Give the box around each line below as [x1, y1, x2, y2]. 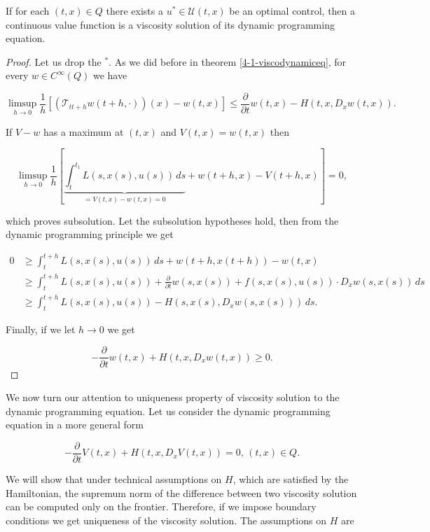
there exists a [106, 3, 163, 17]
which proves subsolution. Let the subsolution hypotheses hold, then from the [6, 213, 339, 227]
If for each [6, 3, 50, 17]
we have [92, 68, 127, 83]
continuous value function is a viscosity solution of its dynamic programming [6, 17, 335, 31]
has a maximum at [43, 124, 124, 139]
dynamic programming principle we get [6, 227, 174, 241]
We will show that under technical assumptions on [6, 471, 222, 486]
